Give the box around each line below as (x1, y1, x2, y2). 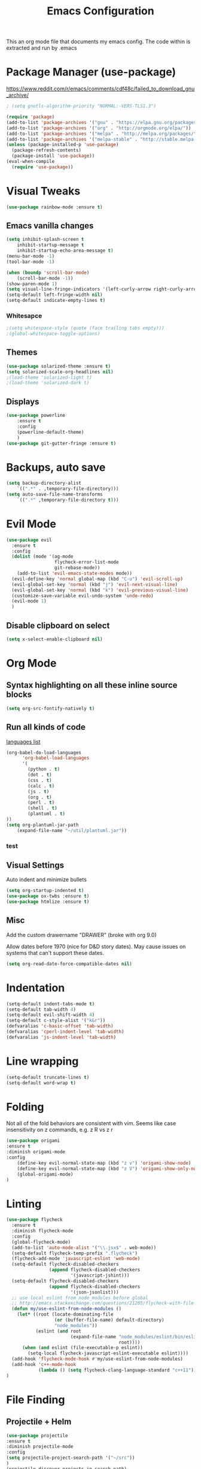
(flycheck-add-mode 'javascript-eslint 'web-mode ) (11, 1256, 141, 1262)
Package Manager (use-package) (6, 65, 176, 79)
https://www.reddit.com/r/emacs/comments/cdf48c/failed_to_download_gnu (6, 85, 195, 92)
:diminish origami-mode (6, 1149, 66, 1155)
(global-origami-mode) (17, 1171, 74, 1177)
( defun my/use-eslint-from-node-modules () (11, 1306, 121, 1312)
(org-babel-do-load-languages (6, 749, 82, 755)
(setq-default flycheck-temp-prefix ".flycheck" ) (11, 1250, 138, 1256)
